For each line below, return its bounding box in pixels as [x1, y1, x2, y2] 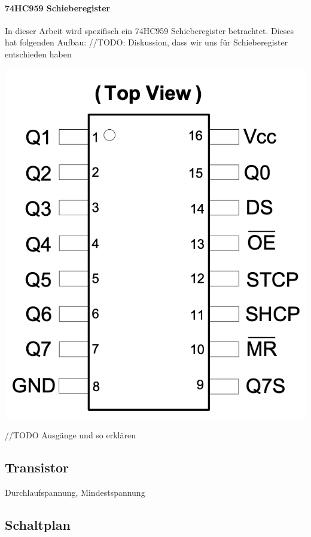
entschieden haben [5, 47, 72, 60]
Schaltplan [5, 515, 71, 534]
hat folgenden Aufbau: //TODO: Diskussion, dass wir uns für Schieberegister [5, 36, 288, 48]
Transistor [5, 458, 69, 477]
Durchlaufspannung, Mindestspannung [5, 486, 145, 499]
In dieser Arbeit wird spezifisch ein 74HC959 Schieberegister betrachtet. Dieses [5, 24, 294, 36]
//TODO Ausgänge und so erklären [5, 429, 136, 441]
